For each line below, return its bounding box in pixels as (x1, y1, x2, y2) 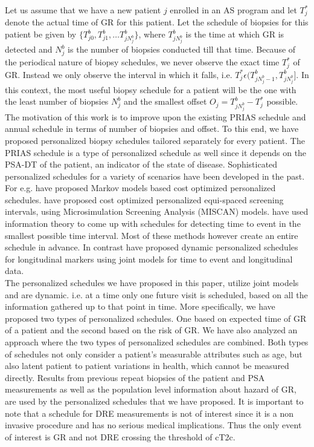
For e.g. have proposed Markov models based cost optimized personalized (5, 181, 276, 194)
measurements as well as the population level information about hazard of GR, (5, 383, 296, 396)
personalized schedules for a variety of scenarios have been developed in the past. (5, 169, 305, 182)
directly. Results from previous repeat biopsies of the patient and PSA (5, 371, 265, 383)
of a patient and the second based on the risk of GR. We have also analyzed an (5, 324, 298, 336)
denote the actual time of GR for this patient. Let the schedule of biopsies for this (5, 16, 309, 28)
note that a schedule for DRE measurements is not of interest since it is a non (5, 406, 293, 419)
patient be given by (5, 28, 77, 41)
